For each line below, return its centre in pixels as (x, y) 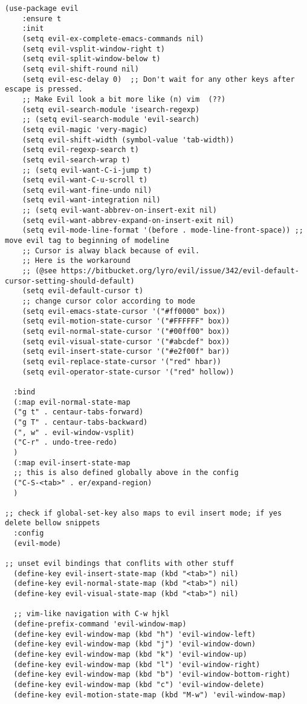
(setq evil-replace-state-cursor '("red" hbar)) (121, 361)
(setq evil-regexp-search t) (80, 150)
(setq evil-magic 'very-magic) (85, 129)
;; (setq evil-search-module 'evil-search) (111, 120)
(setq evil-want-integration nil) (91, 200)
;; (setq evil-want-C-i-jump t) (87, 170)
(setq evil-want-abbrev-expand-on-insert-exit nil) (128, 220)
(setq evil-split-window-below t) (91, 59)
